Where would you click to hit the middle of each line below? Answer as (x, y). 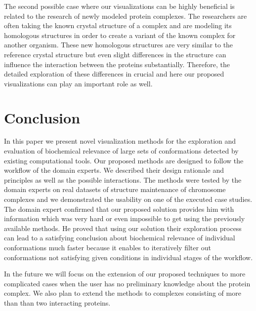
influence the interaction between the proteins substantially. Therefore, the (117, 64)
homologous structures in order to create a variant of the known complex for (120, 35)
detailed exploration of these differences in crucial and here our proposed (114, 74)
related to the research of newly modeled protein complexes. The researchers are (126, 16)
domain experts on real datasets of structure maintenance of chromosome (115, 189)
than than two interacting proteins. (57, 302)
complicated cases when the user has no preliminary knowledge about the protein (127, 283)
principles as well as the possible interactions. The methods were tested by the (123, 179)
